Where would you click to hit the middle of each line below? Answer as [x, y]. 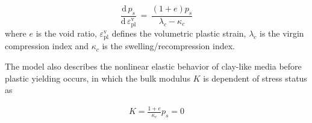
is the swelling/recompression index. [168, 46]
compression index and [47, 46]
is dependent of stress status [255, 78]
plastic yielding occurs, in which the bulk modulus [98, 78]
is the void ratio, [66, 33]
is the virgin [282, 33]
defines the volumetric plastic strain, [179, 33]
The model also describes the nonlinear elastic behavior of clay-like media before [153, 66]
